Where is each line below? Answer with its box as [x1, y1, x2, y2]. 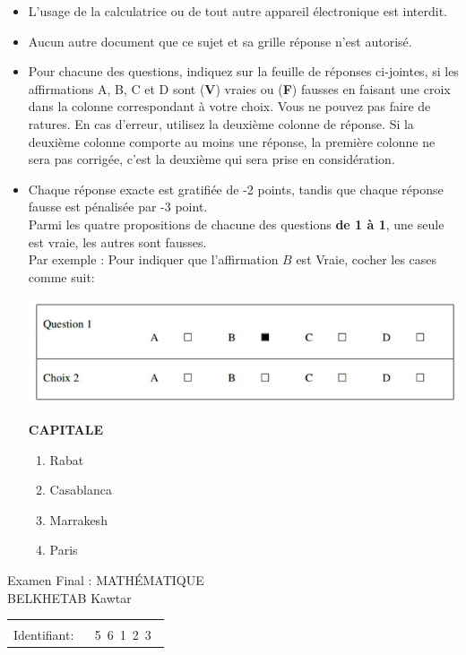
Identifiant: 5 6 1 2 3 [13, 625, 151, 644]
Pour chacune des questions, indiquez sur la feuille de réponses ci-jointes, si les [28, 62, 459, 81]
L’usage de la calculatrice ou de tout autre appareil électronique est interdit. [28, 2, 448, 20]
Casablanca [49, 480, 112, 499]
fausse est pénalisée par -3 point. [28, 197, 208, 216]
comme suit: [28, 267, 95, 286]
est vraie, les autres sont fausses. [28, 232, 207, 251]
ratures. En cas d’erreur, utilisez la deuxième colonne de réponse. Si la [28, 114, 414, 133]
